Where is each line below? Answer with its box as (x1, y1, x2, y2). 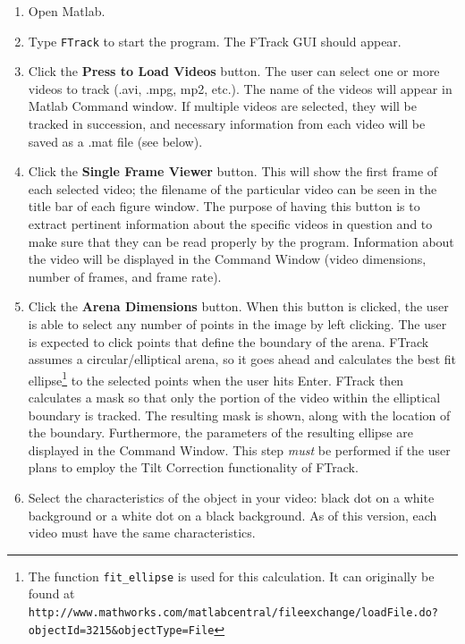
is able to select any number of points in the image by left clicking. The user (28, 314, 447, 333)
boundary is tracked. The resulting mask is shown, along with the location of (28, 405, 451, 424)
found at (28, 584, 75, 603)
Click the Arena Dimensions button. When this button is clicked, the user (28, 297, 449, 316)
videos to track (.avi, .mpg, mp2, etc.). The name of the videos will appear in (28, 79, 452, 97)
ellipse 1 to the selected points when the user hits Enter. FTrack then (28, 368, 404, 389)
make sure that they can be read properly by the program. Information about (28, 232, 454, 250)
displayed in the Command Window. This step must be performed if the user (28, 440, 451, 459)
